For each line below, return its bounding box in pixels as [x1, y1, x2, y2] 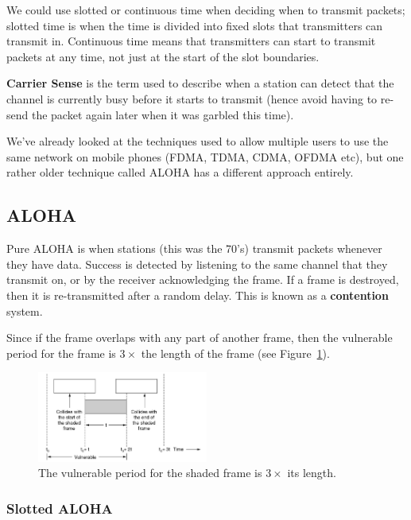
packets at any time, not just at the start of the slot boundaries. [6, 48, 320, 64]
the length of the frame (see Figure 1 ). [141, 344, 330, 361]
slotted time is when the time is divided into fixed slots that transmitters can [6, 17, 383, 33]
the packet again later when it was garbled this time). [31, 106, 294, 122]
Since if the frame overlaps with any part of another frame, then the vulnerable [6, 329, 393, 346]
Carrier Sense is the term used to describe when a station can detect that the [6, 75, 394, 91]
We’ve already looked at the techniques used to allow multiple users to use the [6, 133, 389, 149]
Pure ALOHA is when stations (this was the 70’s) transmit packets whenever [6, 240, 382, 257]
